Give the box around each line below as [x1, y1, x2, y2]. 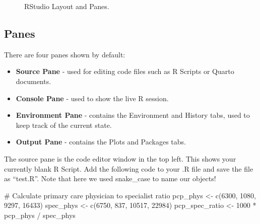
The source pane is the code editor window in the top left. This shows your [4, 153, 236, 164]
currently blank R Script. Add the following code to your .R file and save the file [4, 163, 253, 174]
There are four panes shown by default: [4, 49, 125, 59]
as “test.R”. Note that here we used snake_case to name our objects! [4, 173, 216, 184]
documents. [16, 76, 51, 86]
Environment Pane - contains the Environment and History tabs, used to [16, 110, 250, 120]
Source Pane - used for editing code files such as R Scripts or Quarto [16, 66, 234, 77]
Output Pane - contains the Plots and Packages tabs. [16, 136, 186, 147]
